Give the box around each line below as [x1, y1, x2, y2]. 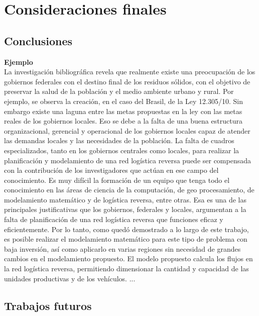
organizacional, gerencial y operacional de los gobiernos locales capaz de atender [4, 125, 250, 136]
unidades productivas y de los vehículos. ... [4, 273, 136, 283]
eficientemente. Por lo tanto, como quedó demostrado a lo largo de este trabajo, [4, 224, 249, 234]
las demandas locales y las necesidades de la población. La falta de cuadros [4, 135, 234, 146]
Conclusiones [4, 33, 73, 48]
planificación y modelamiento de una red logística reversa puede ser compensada [4, 155, 251, 165]
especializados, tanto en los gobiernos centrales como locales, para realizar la [4, 145, 239, 155]
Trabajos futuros [4, 297, 92, 313]
